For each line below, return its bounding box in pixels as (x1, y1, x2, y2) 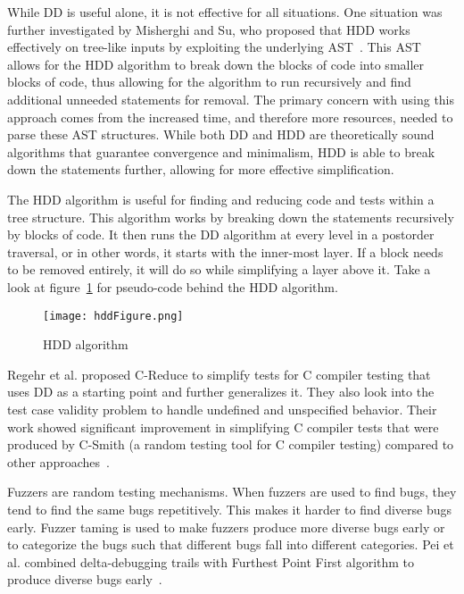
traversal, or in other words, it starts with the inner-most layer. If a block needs (7, 242, 443, 261)
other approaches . (7, 452, 110, 471)
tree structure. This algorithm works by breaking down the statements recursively (7, 207, 454, 226)
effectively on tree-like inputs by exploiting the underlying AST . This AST (7, 38, 421, 56)
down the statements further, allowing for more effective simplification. (7, 160, 394, 179)
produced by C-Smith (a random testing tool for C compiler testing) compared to (7, 435, 454, 454)
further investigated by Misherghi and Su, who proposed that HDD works (7, 20, 410, 38)
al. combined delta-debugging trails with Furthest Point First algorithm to (7, 552, 415, 571)
